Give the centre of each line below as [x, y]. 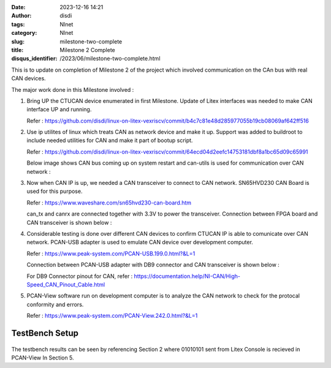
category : [24, 33]
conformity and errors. [55, 304]
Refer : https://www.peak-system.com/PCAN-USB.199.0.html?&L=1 [111, 253]
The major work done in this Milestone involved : [73, 89]
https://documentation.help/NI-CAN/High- [187, 276]
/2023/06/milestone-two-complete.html [110, 59]
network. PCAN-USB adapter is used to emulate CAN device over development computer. [140, 242]
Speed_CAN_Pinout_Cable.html [66, 284]
